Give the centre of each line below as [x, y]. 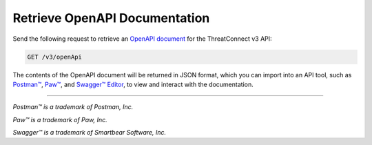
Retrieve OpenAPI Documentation [111, 18]
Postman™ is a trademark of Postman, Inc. [73, 107]
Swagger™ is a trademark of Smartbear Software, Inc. [90, 133]
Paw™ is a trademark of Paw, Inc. [60, 119]
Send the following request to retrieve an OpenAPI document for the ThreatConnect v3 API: [142, 39]
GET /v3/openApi [55, 57]
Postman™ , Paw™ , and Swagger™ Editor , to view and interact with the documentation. [133, 84]
